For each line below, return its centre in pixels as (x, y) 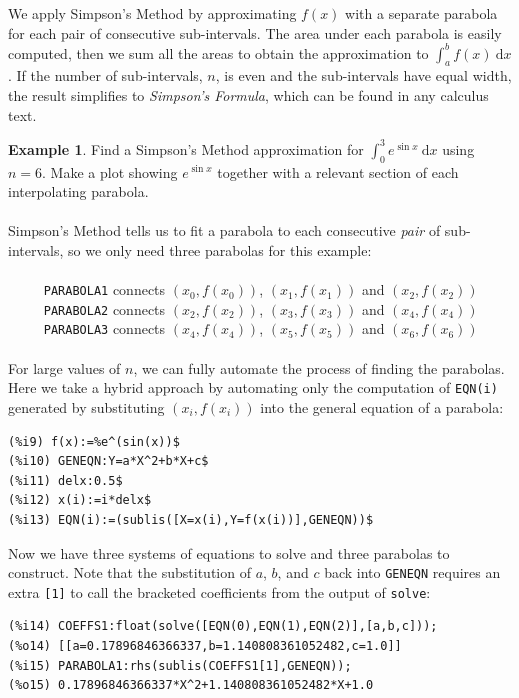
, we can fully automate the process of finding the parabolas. (319, 367)
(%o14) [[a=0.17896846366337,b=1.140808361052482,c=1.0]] (205, 646)
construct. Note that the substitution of (129, 572)
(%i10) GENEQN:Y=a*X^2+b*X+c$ (108, 461)
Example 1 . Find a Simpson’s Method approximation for (186, 148)
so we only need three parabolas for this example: (220, 249)
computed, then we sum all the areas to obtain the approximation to (218, 52)
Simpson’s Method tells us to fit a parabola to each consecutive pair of (224, 230)
